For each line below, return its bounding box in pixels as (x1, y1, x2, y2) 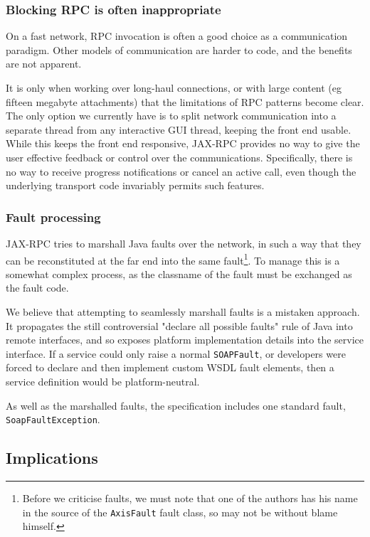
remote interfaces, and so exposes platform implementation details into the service (6, 332, 364, 347)
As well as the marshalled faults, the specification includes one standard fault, (6, 398, 346, 413)
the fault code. (6, 280, 69, 295)
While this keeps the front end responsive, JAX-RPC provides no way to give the (6, 136, 360, 151)
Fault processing (6, 208, 101, 225)
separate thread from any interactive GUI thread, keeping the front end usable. (6, 122, 351, 137)
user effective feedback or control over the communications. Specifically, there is (6, 149, 353, 164)
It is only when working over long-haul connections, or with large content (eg (6, 80, 342, 95)
